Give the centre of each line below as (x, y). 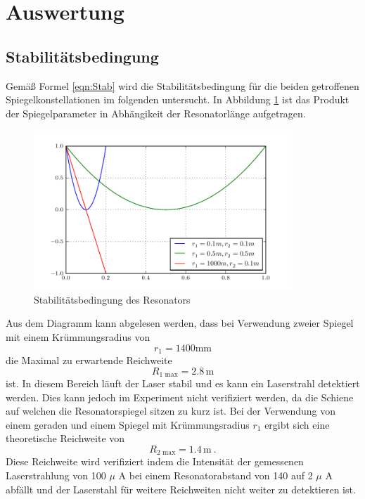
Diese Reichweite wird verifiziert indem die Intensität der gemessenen (155, 461)
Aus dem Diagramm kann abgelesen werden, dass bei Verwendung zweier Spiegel (180, 323)
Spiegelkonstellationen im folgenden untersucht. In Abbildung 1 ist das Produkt (178, 99)
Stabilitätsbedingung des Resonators (112, 299)
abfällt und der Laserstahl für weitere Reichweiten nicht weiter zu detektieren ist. (181, 489)
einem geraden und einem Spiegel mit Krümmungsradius (128, 424)
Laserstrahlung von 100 (56, 475)
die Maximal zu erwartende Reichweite (89, 359)
